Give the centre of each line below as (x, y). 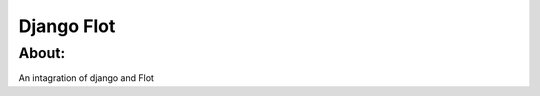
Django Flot (67, 26)
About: (42, 53)
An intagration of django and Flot (86, 78)
